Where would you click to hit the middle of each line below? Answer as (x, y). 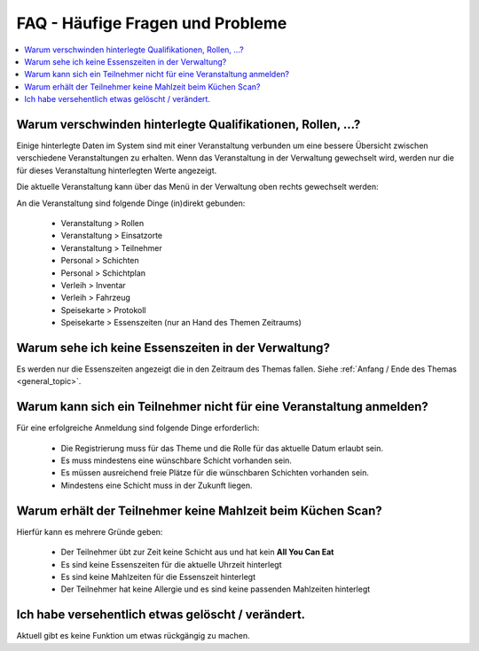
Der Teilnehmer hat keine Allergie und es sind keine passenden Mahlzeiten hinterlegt (216, 589)
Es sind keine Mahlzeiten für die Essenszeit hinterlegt (158, 576)
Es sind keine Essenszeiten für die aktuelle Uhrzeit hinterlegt (172, 564)
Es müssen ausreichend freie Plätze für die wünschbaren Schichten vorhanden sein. (215, 473)
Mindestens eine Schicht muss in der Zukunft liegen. (157, 485)
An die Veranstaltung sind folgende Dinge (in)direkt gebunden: (131, 203)
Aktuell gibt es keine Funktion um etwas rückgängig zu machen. (133, 636)
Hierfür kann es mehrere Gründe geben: (90, 531)
